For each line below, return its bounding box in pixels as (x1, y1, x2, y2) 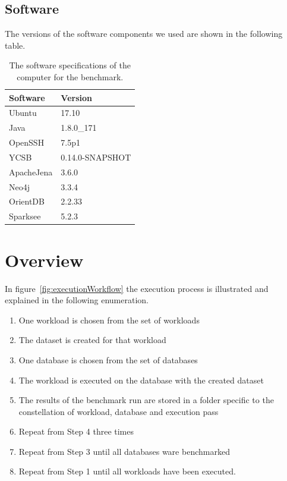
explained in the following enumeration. (5, 294, 149, 306)
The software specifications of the (9, 59, 131, 71)
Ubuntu (9, 106, 37, 119)
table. (5, 39, 26, 51)
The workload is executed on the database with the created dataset (18, 373, 264, 386)
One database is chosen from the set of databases (18, 353, 198, 366)
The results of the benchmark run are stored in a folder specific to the (18, 394, 274, 406)
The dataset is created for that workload (18, 334, 166, 346)
